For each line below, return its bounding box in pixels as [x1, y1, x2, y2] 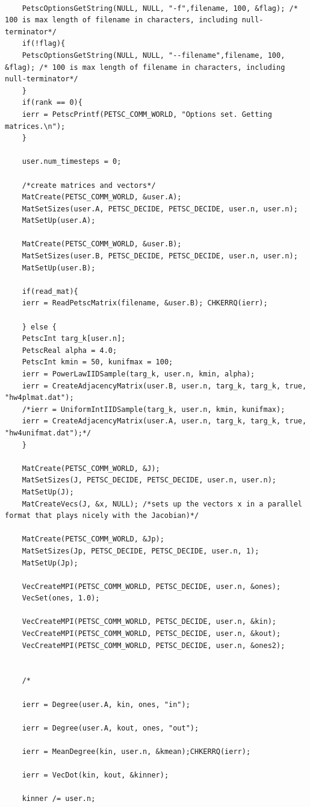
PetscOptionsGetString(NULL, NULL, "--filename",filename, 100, [22, 51, 285, 60]
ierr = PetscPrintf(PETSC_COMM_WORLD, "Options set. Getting [22, 110, 272, 119]
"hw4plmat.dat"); [5, 393, 74, 402]
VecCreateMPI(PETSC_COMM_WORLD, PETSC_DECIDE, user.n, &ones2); [22, 641, 285, 650]
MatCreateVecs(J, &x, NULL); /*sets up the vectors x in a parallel [22, 499, 302, 508]
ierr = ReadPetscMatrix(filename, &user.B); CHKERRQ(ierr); [22, 299, 268, 308]
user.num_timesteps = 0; [22, 157, 122, 166]
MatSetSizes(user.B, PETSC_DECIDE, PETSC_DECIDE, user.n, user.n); [22, 252, 298, 261]
